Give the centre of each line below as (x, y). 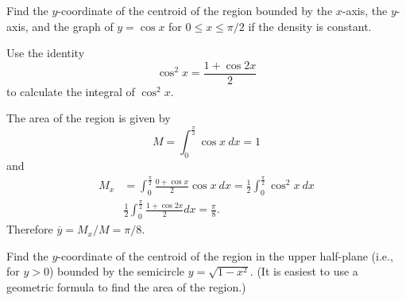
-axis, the (365, 10)
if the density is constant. (310, 26)
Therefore (30, 229)
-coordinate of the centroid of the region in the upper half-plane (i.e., (225, 255)
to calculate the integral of (71, 91)
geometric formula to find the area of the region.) (126, 286)
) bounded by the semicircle (117, 271)
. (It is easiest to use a (304, 271)
